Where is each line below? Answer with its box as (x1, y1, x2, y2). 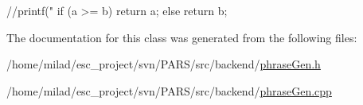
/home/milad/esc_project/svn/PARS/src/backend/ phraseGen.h (6, 56, 321, 72)
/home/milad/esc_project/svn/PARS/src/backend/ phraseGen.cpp (6, 82, 332, 99)
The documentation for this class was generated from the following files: (6, 29, 357, 45)
